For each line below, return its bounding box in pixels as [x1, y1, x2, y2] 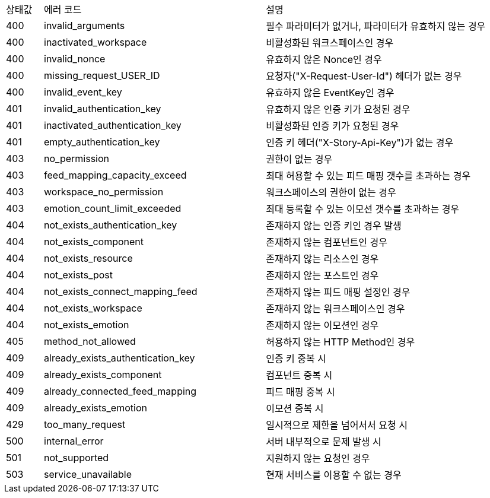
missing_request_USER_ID [44, 69, 160, 81]
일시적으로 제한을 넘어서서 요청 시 [266, 419, 408, 431]
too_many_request [44, 418, 126, 430]
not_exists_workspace [44, 302, 142, 314]
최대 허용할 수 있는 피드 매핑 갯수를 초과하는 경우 [266, 170, 471, 182]
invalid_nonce [44, 53, 106, 65]
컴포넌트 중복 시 [266, 369, 333, 381]
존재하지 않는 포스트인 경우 [266, 269, 379, 281]
